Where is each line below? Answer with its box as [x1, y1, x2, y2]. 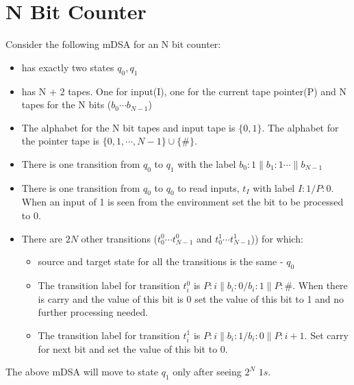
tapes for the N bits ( [21, 97, 112, 112]
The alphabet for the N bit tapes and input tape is [21, 120, 236, 134]
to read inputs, [177, 180, 240, 195]
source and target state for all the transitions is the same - [38, 254, 283, 269]
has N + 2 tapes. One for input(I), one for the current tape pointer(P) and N [21, 84, 347, 98]
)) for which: [251, 231, 303, 245]
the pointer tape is [21, 134, 100, 148]
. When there [292, 278, 348, 293]
